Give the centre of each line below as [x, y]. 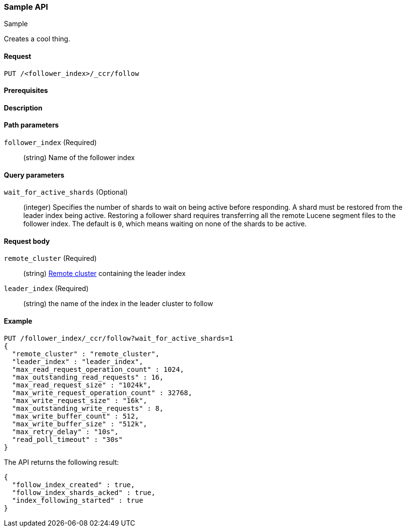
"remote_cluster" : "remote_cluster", [86, 354]
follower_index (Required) [51, 143]
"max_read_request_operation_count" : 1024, [98, 369]
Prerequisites [26, 91]
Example [18, 321]
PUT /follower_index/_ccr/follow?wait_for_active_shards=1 [119, 338]
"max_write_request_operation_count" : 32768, [102, 393]
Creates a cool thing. [37, 39]
